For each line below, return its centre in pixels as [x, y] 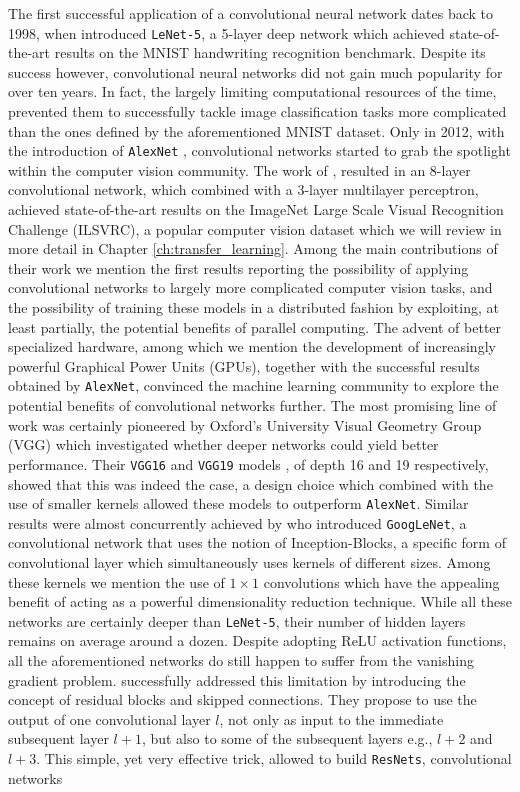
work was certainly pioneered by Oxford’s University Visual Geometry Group [245, 424]
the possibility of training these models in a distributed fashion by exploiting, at [253, 307]
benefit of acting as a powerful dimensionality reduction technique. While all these [260, 601]
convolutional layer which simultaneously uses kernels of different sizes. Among [249, 562]
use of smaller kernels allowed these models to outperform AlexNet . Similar [238, 503]
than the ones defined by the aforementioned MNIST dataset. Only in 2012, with [256, 130]
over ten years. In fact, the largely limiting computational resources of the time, [252, 91]
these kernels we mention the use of [116, 581]
